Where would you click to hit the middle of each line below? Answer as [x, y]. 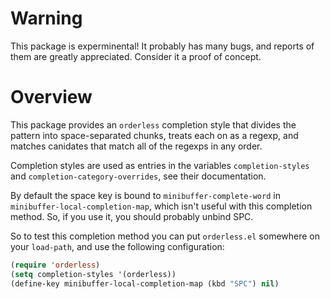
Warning [46, 18]
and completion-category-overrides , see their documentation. [138, 176]
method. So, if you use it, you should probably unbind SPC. [132, 216]
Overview [51, 97]
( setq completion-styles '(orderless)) [93, 274]
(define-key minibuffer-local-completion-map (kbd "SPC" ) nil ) [145, 283]
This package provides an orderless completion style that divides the [153, 124]
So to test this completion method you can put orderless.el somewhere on [165, 236]
